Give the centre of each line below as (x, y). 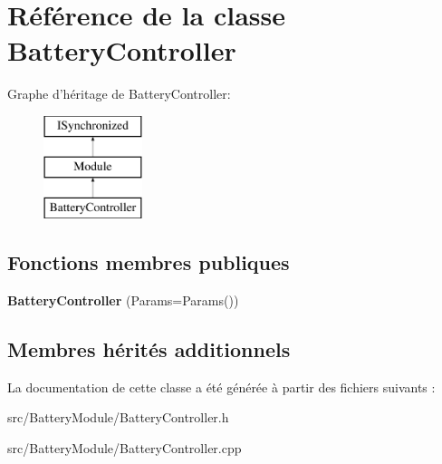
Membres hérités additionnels (149, 349)
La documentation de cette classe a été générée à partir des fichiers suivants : (221, 387)
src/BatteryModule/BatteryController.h (118, 417)
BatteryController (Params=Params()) (123, 300)
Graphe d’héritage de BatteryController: (119, 94)
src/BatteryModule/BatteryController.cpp (125, 448)
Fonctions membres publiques (149, 262)
